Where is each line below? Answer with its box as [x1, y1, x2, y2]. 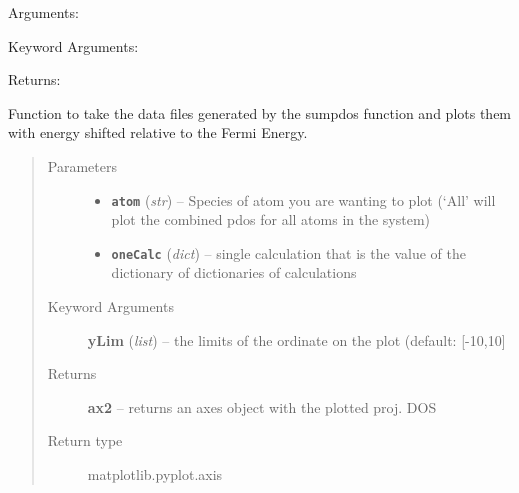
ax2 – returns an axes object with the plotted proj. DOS [87, 396, 437, 417]
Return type [47, 430, 123, 451]
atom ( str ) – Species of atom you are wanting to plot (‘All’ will [111, 189, 496, 210]
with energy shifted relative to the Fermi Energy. [8, 122, 308, 143]
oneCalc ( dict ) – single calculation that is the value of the [111, 242, 466, 263]
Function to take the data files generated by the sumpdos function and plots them [8, 102, 512, 123]
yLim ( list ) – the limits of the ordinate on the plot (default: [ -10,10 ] [87, 329, 506, 350]
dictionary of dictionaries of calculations [111, 262, 357, 283]
